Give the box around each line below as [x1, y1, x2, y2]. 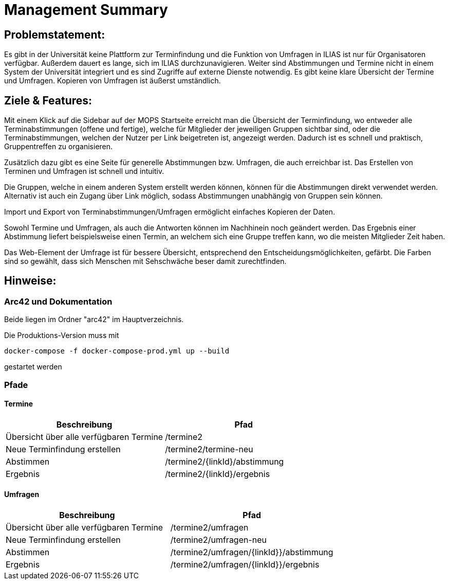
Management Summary [4, 1, 168, 19]
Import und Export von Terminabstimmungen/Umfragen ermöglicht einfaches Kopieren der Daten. [4, 207, 335, 217]
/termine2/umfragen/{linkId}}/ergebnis [170, 559, 320, 570]
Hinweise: [4, 274, 57, 288]
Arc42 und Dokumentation [4, 296, 113, 307]
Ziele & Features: [4, 94, 92, 107]
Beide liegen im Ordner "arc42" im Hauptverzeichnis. [4, 315, 184, 324]
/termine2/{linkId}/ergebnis [165, 468, 270, 479]
